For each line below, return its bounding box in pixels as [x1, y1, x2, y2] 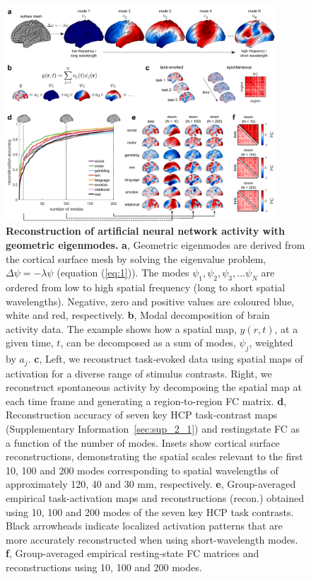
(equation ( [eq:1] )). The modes [57, 265, 189, 280]
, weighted [249, 335, 293, 350]
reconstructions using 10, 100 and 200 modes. [6, 559, 202, 574]
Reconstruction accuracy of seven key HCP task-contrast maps [6, 407, 278, 422]
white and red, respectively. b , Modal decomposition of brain [6, 308, 270, 322]
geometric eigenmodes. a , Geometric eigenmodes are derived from [6, 238, 305, 252]
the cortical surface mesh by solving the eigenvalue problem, [6, 251, 266, 266]
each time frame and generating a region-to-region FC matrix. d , [6, 393, 287, 408]
